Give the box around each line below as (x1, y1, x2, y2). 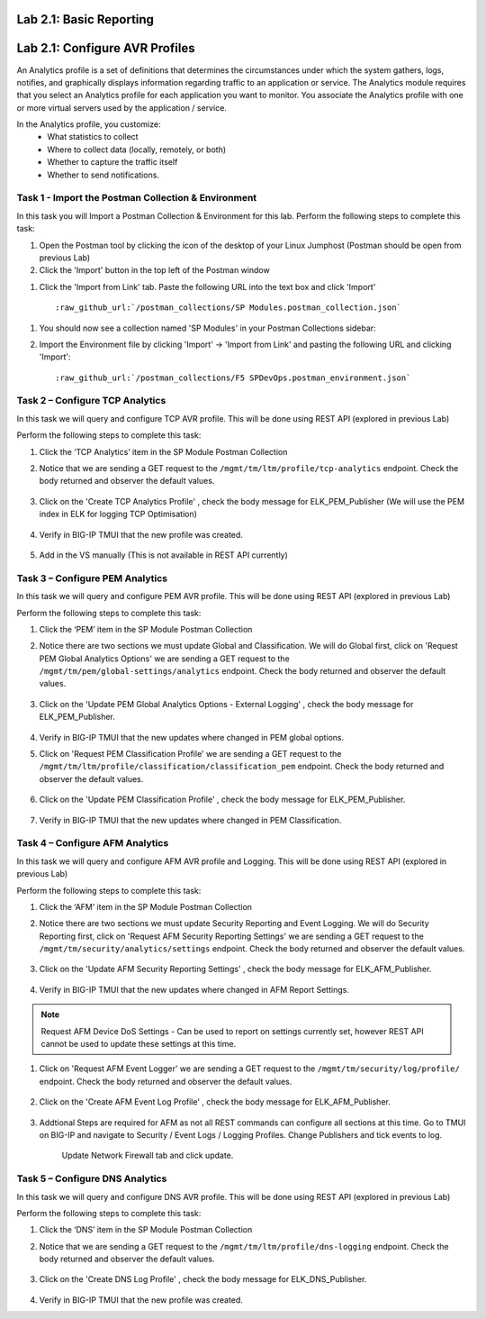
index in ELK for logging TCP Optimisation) (39, 509, 198, 520)
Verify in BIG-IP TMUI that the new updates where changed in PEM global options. (39, 732, 345, 742)
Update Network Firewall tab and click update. (61, 1150, 234, 1161)
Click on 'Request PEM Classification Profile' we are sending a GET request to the (39, 749, 342, 760)
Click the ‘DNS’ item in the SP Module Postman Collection (39, 1224, 253, 1235)
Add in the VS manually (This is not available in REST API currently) (39, 550, 288, 560)
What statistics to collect (47, 132, 139, 142)
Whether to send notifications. (47, 169, 159, 180)
